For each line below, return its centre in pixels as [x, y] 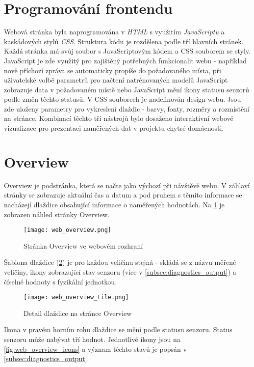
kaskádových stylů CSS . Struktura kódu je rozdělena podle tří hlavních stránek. [124, 41]
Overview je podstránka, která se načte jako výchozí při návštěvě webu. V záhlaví [127, 185]
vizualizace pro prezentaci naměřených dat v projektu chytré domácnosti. [114, 128]
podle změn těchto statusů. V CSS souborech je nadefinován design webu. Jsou [123, 99]
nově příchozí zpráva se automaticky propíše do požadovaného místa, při [113, 70]
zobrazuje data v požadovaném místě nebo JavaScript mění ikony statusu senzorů [127, 89]
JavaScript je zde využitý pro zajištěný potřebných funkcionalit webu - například [126, 60]
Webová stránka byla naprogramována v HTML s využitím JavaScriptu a [114, 32]
